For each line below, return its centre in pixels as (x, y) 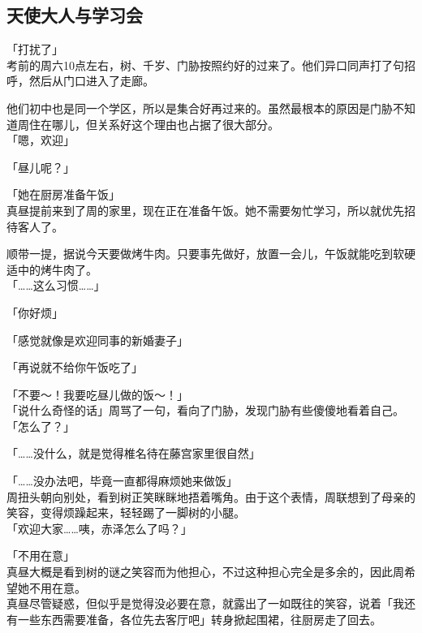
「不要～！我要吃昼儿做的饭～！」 (97, 394)
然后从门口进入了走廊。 (91, 81)
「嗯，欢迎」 (41, 140)
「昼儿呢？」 (41, 167)
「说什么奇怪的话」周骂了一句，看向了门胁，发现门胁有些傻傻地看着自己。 (205, 410)
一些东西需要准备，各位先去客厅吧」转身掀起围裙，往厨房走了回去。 (199, 619)
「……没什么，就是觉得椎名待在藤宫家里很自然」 (133, 453)
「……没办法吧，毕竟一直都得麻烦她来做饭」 (122, 481)
